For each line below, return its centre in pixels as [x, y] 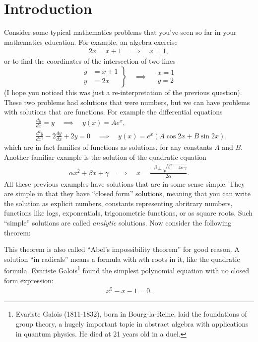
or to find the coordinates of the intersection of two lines [90, 61]
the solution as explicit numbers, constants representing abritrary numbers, [118, 203]
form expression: [29, 280]
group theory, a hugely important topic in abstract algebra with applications [132, 323]
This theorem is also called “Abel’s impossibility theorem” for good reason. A [122, 249]
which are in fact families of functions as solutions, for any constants [108, 147]
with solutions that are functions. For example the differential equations [113, 112]
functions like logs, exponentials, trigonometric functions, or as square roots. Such [128, 213]
